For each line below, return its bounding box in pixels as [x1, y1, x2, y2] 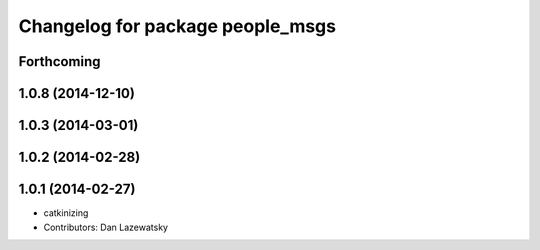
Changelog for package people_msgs [18, 15, 337, 37]
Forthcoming [18, 53, 101, 70]
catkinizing [43, 207, 89, 219]
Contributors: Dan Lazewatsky [43, 221, 169, 233]
